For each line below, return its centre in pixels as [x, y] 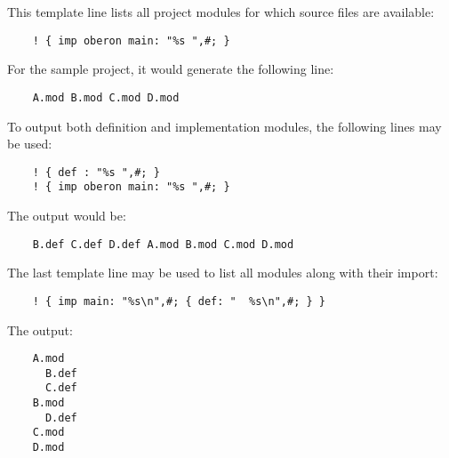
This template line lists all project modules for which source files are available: [221, 12]
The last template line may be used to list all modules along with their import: [223, 273]
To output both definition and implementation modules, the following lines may [224, 126]
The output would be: [67, 215]
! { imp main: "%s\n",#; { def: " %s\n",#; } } [179, 301]
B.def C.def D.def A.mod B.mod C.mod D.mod [163, 244]
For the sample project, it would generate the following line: [171, 69]
